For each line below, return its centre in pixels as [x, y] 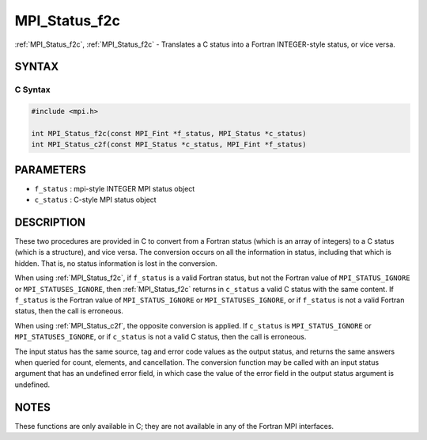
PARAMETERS [50, 170]
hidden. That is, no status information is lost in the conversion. [116, 263]
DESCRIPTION [50, 222]
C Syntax [32, 89]
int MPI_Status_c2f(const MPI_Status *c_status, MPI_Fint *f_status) [169, 145]
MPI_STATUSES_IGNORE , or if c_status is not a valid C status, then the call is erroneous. [161, 337]
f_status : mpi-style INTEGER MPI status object [115, 188]
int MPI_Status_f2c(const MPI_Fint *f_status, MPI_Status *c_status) [169, 133]
